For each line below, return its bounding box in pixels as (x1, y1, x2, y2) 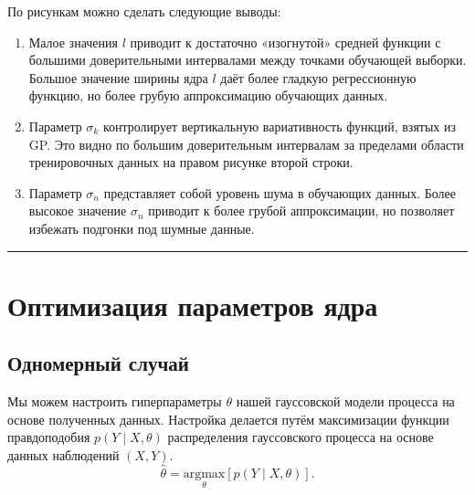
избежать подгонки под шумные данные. (28, 218, 255, 237)
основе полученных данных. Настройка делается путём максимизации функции (7, 409, 449, 428)
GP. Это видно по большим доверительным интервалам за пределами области (28, 134, 464, 153)
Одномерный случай (7, 349, 189, 377)
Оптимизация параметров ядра (7, 286, 378, 323)
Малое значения (28, 32, 118, 51)
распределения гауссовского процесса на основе (167, 427, 434, 447)
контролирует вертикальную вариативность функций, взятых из (102, 116, 457, 135)
